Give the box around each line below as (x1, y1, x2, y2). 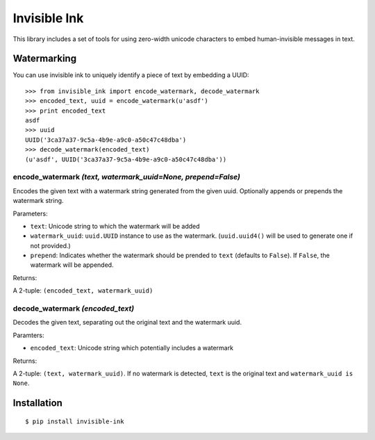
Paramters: (12, 331, 44, 339)
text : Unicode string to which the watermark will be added (30, 222, 201, 230)
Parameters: (12, 209, 48, 218)
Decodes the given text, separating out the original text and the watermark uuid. (12, 318, 242, 327)
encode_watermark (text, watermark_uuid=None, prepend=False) (12, 172, 241, 182)
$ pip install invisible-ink (25, 417, 124, 425)
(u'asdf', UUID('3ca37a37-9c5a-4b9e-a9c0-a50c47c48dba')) (25, 155, 227, 163)
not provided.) (30, 241, 71, 250)
